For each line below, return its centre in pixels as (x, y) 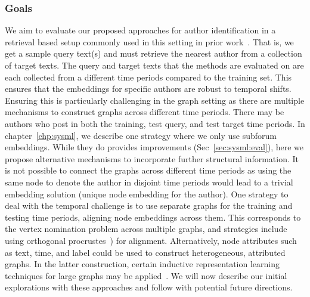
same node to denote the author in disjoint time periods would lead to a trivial (149, 182)
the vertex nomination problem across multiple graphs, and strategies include (146, 229)
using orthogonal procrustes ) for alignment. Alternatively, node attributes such (151, 240)
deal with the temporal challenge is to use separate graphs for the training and (149, 205)
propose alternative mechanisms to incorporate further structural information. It (152, 158)
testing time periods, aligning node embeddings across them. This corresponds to (153, 217)
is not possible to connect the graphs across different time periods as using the (148, 170)
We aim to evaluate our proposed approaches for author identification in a (140, 30)
